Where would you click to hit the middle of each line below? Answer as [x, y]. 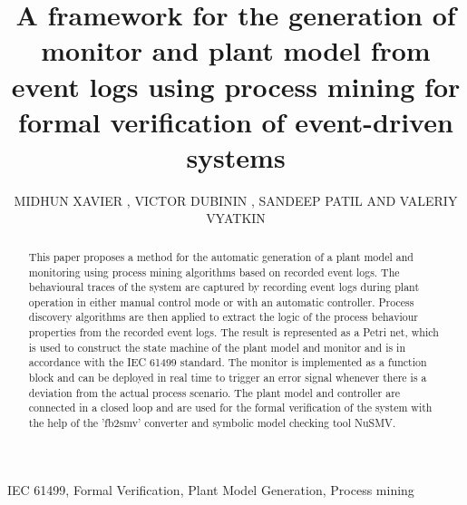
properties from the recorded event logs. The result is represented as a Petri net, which [233, 332]
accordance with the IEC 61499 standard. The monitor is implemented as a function [228, 362]
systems [236, 156]
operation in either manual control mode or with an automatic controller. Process [221, 301]
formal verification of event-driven [236, 121]
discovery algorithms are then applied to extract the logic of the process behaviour [223, 317]
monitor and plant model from [236, 50]
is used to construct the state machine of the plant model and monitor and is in [217, 347]
